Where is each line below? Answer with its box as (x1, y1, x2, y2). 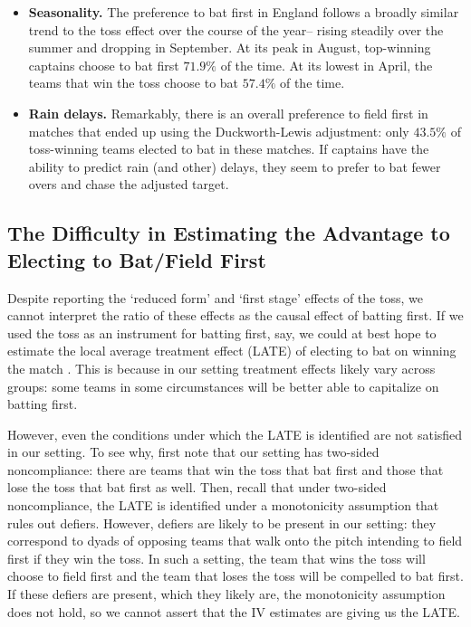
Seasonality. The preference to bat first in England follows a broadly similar (28, 3, 459, 21)
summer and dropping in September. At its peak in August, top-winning (28, 38, 431, 57)
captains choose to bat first (28, 55, 179, 74)
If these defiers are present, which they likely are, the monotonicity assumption (7, 584, 446, 603)
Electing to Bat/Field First (7, 245, 266, 273)
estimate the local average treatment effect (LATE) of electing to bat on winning (7, 341, 457, 360)
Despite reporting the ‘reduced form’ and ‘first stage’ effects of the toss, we (7, 288, 423, 307)
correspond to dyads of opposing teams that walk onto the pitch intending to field (7, 531, 463, 550)
